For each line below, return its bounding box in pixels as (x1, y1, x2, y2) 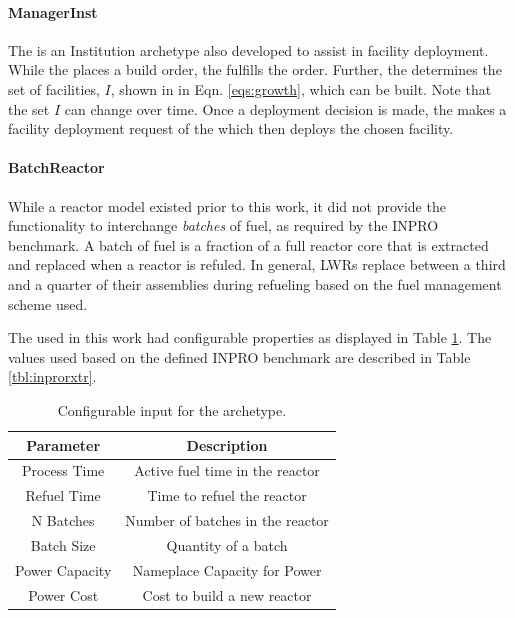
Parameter (26, 434, 101, 455)
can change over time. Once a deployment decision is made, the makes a (64, 98, 507, 119)
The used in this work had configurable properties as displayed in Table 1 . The (8, 327, 492, 348)
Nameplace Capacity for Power (132, 559, 322, 580)
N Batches (31, 510, 95, 531)
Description (186, 434, 268, 455)
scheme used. (8, 293, 88, 314)
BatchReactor (8, 157, 105, 178)
